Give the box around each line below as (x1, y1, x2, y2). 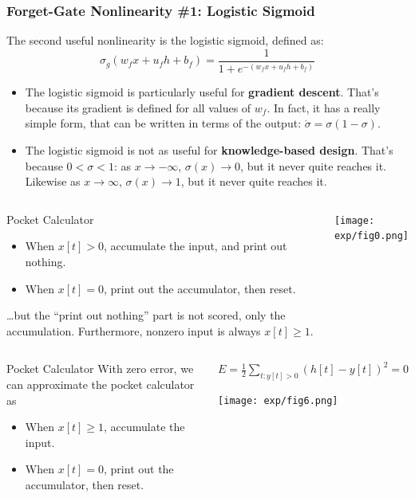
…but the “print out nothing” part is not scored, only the (6, 307, 286, 324)
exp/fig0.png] (334, 230, 409, 242)
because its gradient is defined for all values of (25, 99, 251, 116)
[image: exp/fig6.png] (218, 395, 338, 407)
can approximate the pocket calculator (6, 375, 195, 392)
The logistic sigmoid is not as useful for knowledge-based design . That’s (25, 142, 393, 158)
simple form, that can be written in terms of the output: (25, 115, 302, 131)
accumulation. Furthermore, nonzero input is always (6, 322, 261, 339)
